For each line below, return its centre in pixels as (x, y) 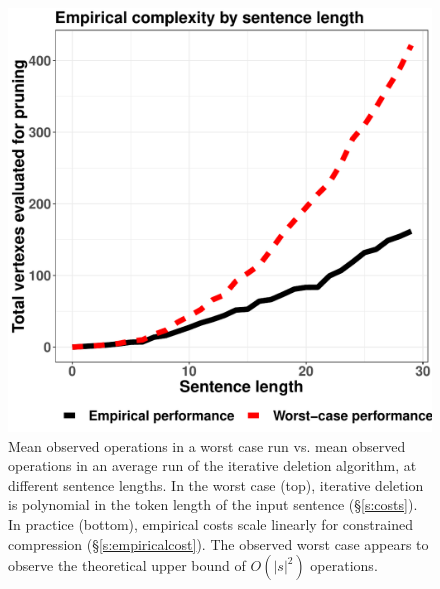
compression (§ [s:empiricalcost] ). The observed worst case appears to (218, 543)
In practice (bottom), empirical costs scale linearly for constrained (210, 523)
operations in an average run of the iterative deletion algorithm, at (212, 465)
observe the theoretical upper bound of (127, 565)
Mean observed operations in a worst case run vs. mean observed (207, 445)
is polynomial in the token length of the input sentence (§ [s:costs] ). (213, 504)
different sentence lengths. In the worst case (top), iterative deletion (216, 484)
